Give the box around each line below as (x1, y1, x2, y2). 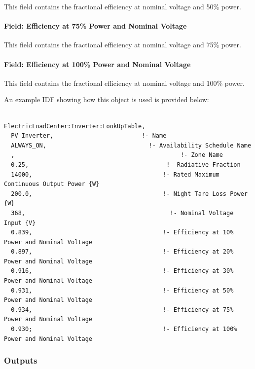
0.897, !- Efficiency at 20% (11, 248, 234, 256)
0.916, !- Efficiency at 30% (11, 267, 234, 275)
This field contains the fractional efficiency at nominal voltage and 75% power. (4, 39, 241, 50)
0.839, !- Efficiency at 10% (11, 229, 234, 236)
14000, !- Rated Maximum (11, 171, 219, 178)
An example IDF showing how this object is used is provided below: (4, 94, 209, 105)
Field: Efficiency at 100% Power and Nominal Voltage (4, 59, 191, 69)
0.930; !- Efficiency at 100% (11, 326, 237, 333)
